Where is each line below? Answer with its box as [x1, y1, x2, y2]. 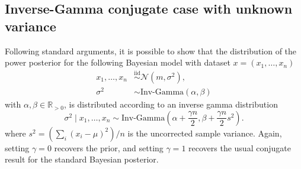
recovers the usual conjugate [188, 141, 291, 154]
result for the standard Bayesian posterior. [5, 153, 159, 165]
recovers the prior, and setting [54, 141, 164, 154]
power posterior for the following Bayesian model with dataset [5, 56, 230, 69]
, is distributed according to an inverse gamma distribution [63, 98, 278, 110]
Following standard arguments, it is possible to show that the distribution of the [5, 44, 297, 57]
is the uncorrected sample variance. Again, [127, 126, 282, 139]
